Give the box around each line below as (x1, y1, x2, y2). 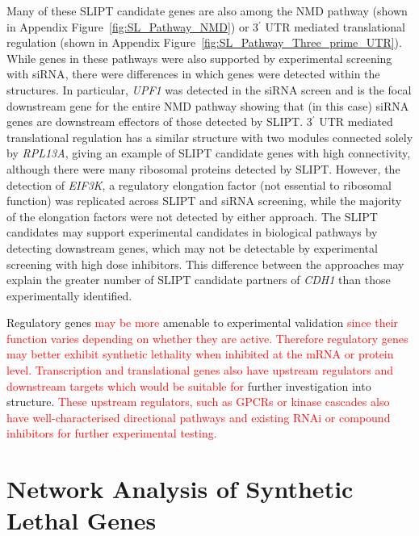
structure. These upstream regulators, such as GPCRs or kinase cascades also (6, 393, 390, 410)
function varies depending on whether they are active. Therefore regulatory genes (6, 329, 409, 346)
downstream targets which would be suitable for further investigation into (6, 377, 371, 394)
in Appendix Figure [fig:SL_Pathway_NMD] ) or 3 (6, 18, 259, 35)
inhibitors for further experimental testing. (6, 425, 217, 442)
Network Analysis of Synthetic (6, 472, 354, 505)
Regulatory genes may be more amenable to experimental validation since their (6, 314, 399, 331)
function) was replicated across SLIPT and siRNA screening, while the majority (6, 192, 402, 209)
